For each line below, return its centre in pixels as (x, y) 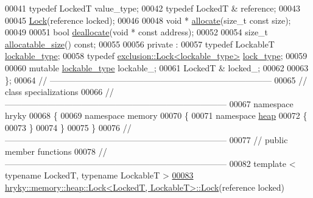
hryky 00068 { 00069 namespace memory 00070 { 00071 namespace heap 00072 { (156, 115)
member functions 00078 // (56, 151)
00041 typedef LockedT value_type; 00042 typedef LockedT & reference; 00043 (153, 8)
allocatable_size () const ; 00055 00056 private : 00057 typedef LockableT (140, 44)
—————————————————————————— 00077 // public (146, 139)
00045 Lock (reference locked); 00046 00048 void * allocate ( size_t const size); (148, 20)
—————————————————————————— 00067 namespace (149, 103)
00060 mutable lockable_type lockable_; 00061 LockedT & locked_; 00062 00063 (157, 67)
